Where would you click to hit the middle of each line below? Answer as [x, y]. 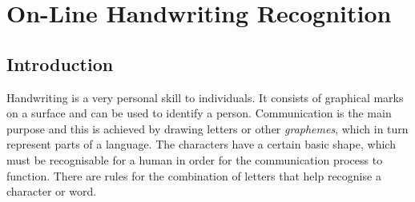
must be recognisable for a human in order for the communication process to [195, 159]
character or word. [52, 191]
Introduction [60, 63]
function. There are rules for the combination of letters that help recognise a [194, 175]
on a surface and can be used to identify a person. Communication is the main [199, 113]
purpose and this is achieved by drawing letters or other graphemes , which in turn [207, 128]
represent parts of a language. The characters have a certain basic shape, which [201, 144]
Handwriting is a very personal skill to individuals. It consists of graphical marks [205, 97]
